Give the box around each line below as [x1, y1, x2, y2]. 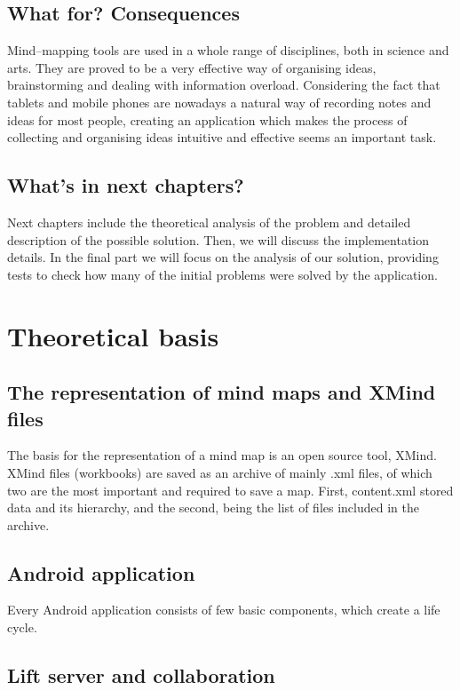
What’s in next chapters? [7, 171, 244, 199]
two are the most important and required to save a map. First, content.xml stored [7, 480, 454, 499]
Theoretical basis [7, 317, 219, 353]
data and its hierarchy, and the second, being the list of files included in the [7, 498, 419, 517]
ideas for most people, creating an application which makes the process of [7, 110, 408, 129]
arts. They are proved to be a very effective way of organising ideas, [7, 58, 377, 76]
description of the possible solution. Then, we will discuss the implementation [7, 230, 430, 249]
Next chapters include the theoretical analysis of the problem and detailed [7, 212, 411, 231]
